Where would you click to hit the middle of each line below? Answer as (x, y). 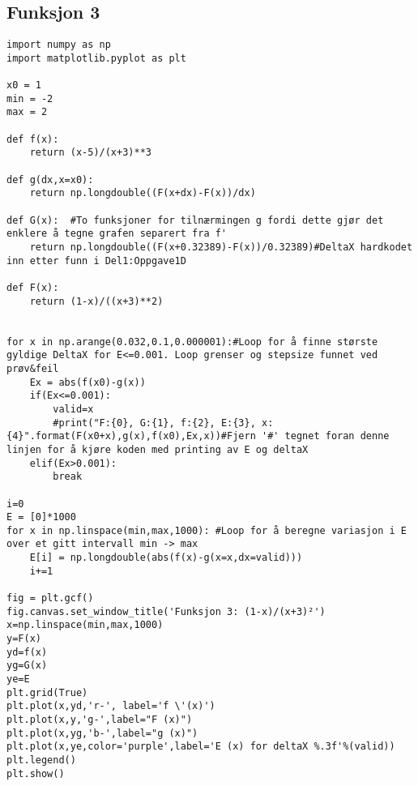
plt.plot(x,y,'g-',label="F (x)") (100, 720)
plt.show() (36, 773)
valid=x (73, 409)
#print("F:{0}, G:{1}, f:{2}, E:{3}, (154, 423)
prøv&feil (33, 368)
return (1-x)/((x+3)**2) (96, 301)
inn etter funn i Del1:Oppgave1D (96, 261)
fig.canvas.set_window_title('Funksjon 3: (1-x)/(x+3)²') (166, 611)
